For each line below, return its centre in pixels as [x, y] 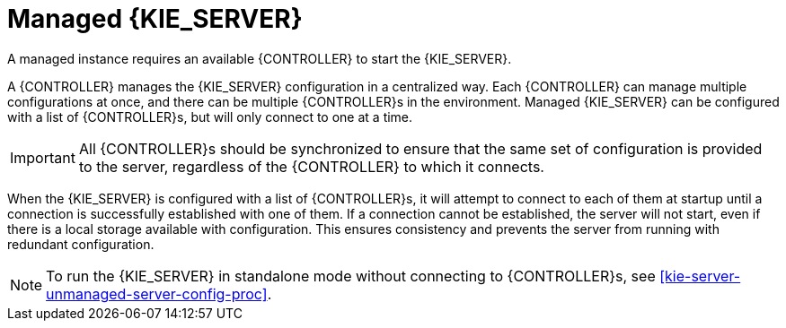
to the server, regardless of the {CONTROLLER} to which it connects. [311, 166]
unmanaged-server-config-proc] [157, 293]
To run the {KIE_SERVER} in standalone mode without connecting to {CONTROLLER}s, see [351, 276]
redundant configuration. [81, 244]
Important [43, 157]
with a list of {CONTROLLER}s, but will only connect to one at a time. [210, 117]
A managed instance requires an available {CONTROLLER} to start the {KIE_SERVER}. [260, 58]
